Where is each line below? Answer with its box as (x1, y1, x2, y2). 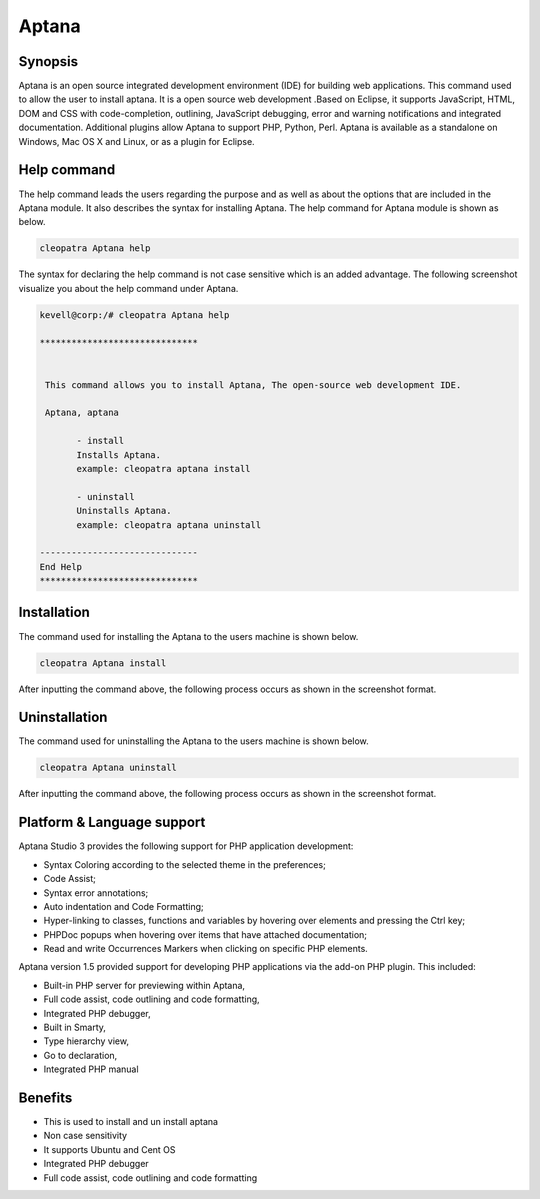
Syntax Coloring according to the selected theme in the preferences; (43, 858, 327, 870)
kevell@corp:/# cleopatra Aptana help (39, 309, 230, 320)
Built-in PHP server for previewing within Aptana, (43, 979, 245, 991)
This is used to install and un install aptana (43, 1116, 219, 1128)
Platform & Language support (18, 814, 206, 831)
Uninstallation (18, 709, 108, 726)
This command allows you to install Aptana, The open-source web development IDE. (45, 379, 462, 390)
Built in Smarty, (43, 1021, 107, 1034)
